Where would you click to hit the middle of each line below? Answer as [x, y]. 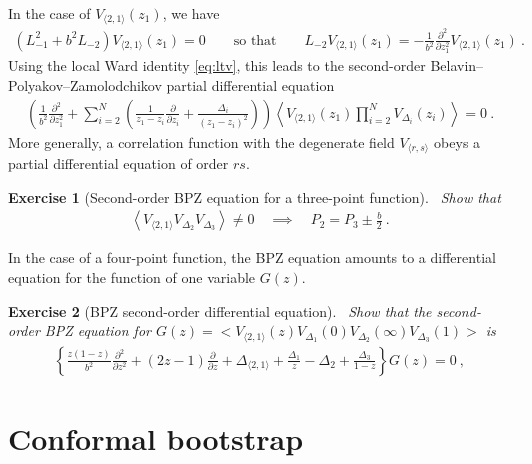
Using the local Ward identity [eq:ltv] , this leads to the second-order [217, 65]
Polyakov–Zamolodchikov [85, 85]
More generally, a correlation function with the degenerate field [201, 141]
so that [255, 40]
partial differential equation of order [118, 163]
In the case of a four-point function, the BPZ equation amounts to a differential [252, 257]
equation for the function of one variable [132, 276]
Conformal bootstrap [156, 437]
